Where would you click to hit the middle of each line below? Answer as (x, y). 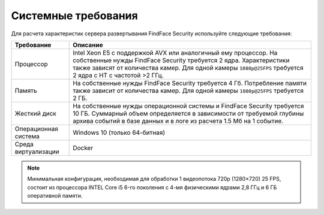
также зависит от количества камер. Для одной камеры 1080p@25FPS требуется (188, 90)
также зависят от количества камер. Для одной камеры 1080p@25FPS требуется (188, 68)
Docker (83, 148)
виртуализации (37, 152)
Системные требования (74, 16)
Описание (88, 45)
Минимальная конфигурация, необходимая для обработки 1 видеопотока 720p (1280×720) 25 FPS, (154, 179)
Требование (33, 45)
